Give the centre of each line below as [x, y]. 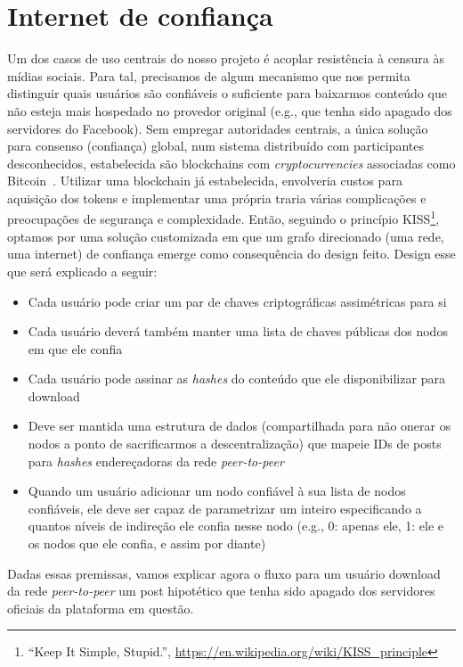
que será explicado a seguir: [82, 271]
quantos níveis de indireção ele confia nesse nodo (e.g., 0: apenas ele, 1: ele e [236, 526]
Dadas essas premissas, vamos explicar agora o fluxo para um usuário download [224, 573]
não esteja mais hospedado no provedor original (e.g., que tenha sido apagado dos [230, 110]
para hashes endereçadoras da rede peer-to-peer [156, 461]
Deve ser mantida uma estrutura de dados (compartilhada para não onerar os [240, 426]
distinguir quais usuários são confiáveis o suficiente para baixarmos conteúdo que [227, 93]
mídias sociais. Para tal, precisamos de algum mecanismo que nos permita [209, 75]
